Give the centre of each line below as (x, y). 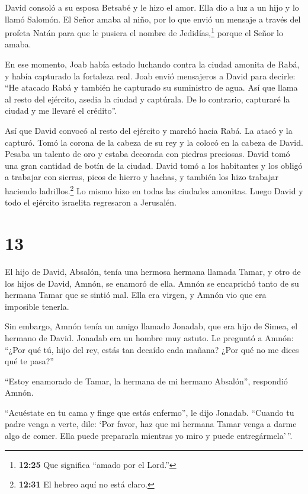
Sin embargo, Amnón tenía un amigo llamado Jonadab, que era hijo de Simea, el (151, 326)
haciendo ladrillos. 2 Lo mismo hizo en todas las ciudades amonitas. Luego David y (154, 190)
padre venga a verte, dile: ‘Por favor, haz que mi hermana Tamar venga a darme (151, 424)
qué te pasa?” (29, 361)
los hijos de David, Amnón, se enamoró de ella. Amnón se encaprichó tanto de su (152, 283)
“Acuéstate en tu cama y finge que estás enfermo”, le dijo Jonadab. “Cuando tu (150, 412)
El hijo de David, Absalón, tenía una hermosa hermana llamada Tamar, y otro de (153, 271)
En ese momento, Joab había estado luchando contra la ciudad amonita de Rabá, (152, 64)
